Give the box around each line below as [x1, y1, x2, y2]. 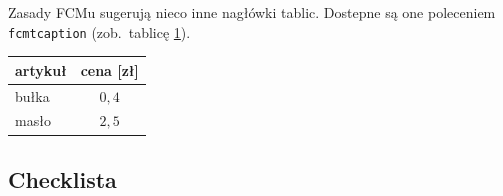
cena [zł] [80, 59, 139, 80]
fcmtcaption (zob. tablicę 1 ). [8, 21, 191, 42]
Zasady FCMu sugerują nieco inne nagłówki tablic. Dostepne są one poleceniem [8, 2, 496, 22]
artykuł [15, 59, 67, 80]
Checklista [8, 163, 117, 194]
